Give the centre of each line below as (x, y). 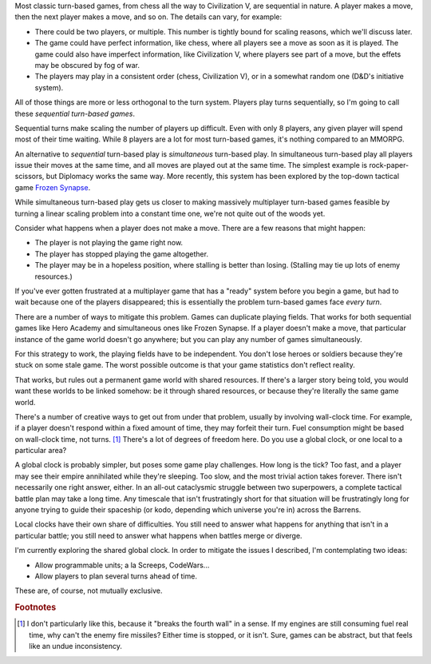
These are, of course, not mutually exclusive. (89, 590)
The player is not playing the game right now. (109, 243)
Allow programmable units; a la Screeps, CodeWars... (122, 565)
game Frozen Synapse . (53, 187)
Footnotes (36, 607)
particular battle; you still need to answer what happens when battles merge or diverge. (158, 535)
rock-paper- (389, 165)
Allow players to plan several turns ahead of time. (116, 576)
